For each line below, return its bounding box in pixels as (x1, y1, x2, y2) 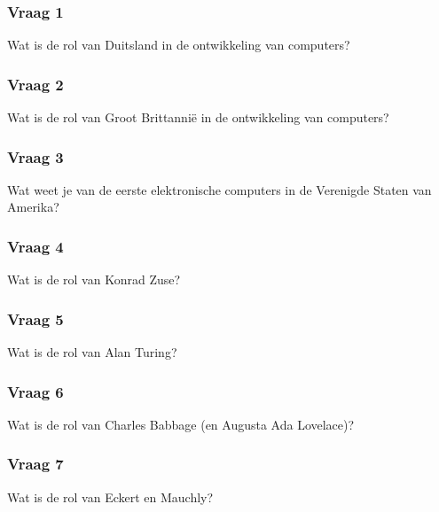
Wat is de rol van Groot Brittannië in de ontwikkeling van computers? (7, 108, 389, 127)
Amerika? (7, 198, 59, 216)
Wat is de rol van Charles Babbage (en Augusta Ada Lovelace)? (7, 415, 355, 433)
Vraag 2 (7, 73, 64, 95)
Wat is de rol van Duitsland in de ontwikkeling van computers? (7, 35, 350, 54)
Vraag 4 (7, 235, 64, 257)
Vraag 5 (7, 307, 64, 330)
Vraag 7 (7, 453, 64, 475)
